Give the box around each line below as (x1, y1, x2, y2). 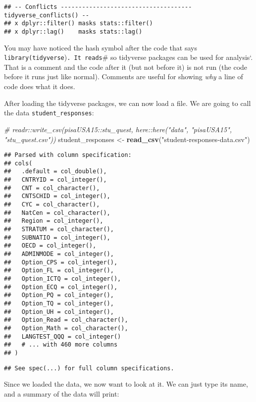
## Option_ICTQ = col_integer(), (4, 275, 121, 282)
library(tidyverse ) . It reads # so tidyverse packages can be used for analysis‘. (4, 52, 253, 62)
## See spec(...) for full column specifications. (4, 364, 174, 372)
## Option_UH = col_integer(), (4, 308, 114, 315)
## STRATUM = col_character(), (4, 226, 114, 233)
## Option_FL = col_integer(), (4, 267, 114, 274)
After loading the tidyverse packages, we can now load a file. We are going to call (4, 98, 251, 108)
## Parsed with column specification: (4, 151, 132, 159)
